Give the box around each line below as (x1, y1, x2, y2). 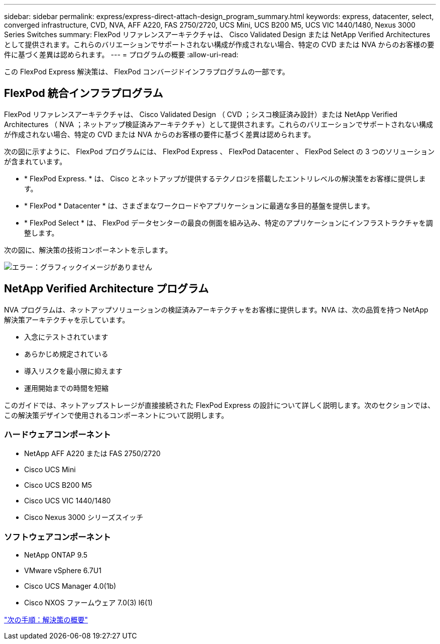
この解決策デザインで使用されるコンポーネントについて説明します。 (4, 410, 229, 419)
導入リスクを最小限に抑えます (24, 366, 123, 375)
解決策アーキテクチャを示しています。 (4, 315, 130, 324)
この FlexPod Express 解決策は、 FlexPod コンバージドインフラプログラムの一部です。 (4, 67, 289, 76)
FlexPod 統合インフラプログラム (4, 87, 163, 100)
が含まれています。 (4, 157, 67, 166)
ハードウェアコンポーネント (4, 430, 111, 440)
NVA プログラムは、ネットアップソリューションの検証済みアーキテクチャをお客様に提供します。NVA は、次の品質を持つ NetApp (4, 305, 428, 314)
